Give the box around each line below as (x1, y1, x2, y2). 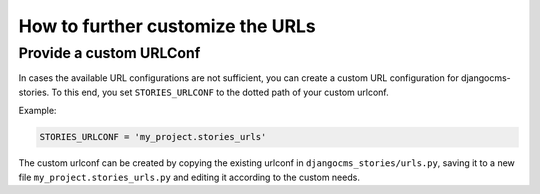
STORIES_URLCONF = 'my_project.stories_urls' (39, 131, 267, 143)
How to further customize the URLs (18, 15, 317, 37)
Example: (18, 105, 57, 117)
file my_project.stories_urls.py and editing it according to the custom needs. (18, 171, 360, 183)
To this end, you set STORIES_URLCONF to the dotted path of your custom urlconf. (51, 86, 389, 98)
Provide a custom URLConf (18, 44, 201, 62)
